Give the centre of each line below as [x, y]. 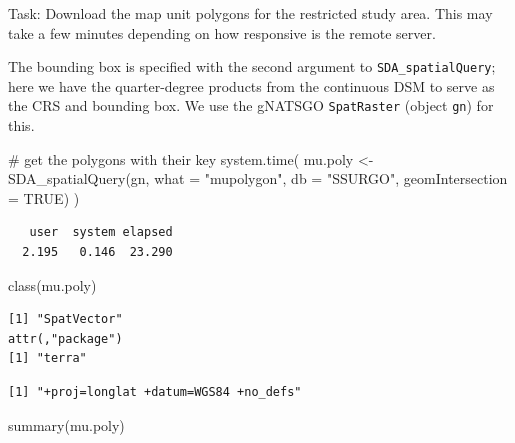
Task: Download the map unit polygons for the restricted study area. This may [250, 13]
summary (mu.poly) [66, 424]
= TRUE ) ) [44, 197]
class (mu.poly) [52, 284]
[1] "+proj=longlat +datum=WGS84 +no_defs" [155, 392]
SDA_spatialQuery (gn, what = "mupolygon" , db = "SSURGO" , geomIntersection [258, 178]
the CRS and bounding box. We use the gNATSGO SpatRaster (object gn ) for [251, 105]
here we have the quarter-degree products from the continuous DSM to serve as [251, 85]
